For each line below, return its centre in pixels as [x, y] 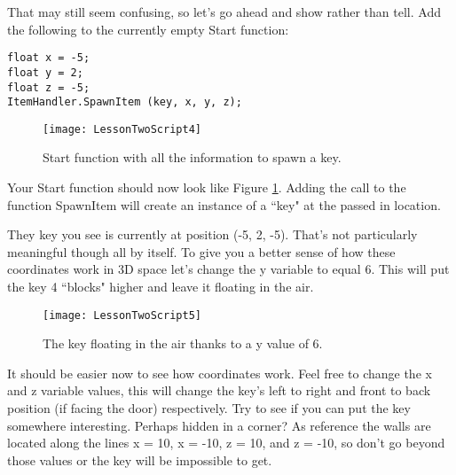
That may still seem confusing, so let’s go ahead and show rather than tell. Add [224, 12]
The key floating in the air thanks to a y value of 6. [183, 343]
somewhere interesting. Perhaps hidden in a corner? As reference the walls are [219, 425]
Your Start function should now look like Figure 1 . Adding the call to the [207, 187]
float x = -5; [49, 58]
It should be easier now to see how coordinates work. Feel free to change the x [220, 373]
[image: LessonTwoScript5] [122, 315]
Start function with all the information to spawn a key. [192, 157]
